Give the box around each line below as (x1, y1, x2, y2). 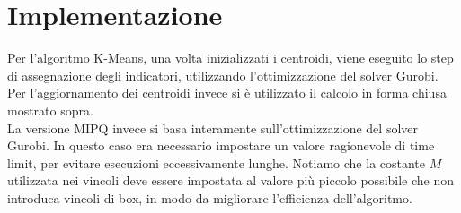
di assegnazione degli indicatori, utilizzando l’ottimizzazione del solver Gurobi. (7, 65, 439, 84)
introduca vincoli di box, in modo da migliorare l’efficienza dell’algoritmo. (7, 188, 412, 207)
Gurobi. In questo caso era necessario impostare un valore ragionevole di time (7, 136, 435, 155)
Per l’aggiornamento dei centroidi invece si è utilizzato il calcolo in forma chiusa (7, 83, 447, 102)
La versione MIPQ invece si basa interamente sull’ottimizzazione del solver (7, 118, 419, 137)
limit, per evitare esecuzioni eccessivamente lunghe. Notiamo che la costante (7, 153, 426, 172)
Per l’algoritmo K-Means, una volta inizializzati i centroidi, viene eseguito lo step (7, 48, 454, 67)
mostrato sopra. (7, 100, 93, 119)
